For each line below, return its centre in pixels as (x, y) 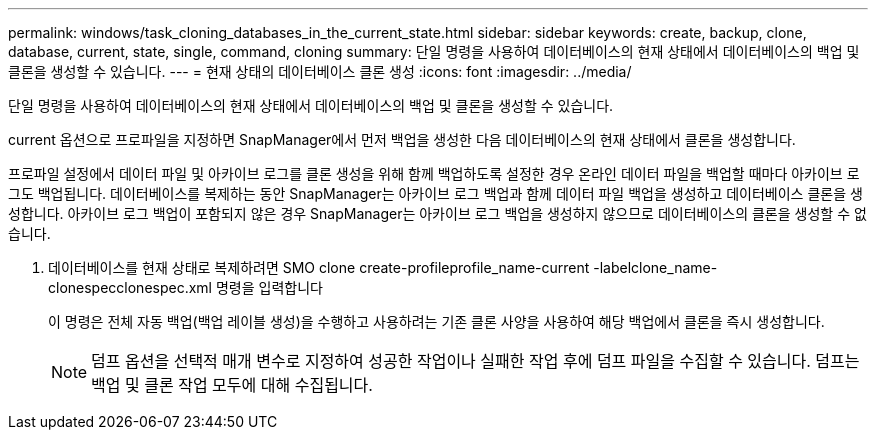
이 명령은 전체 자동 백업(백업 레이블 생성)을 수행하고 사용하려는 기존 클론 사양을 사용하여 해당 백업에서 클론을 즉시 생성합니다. (436, 321)
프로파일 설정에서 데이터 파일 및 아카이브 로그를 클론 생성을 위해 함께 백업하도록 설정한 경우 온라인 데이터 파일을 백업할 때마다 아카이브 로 (434, 173)
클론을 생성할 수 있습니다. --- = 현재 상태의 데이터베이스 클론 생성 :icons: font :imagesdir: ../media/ (320, 71)
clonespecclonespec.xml (130, 287)
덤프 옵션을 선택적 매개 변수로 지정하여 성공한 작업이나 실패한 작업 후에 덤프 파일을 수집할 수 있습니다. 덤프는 (475, 361)
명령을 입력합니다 (269, 287)
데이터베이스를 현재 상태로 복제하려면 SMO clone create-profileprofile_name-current (319, 267)
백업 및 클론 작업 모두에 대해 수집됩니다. (232, 385)
